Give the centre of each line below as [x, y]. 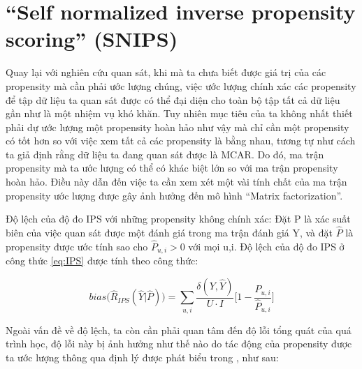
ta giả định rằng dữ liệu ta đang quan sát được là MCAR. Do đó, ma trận [165, 154]
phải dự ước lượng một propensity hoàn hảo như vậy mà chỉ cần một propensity [178, 127]
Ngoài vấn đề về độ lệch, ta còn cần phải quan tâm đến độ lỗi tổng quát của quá [179, 330]
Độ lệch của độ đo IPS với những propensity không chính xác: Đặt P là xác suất [178, 219]
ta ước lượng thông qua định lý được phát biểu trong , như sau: [142, 357]
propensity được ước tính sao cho [77, 246]
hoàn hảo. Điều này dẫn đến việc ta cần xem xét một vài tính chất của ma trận [176, 182]
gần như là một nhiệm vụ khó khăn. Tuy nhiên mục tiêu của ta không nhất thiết [179, 113]
